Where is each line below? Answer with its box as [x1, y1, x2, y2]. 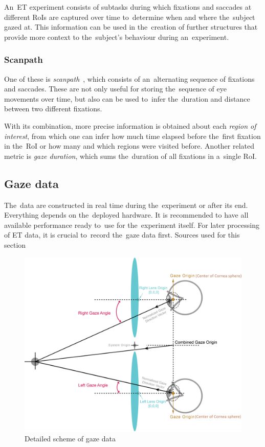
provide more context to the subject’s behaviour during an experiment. [4, 31, 229, 42]
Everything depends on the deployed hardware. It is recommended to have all [4, 209, 249, 220]
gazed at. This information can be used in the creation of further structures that [4, 21, 258, 32]
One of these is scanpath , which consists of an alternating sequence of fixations [4, 73, 255, 84]
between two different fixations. [4, 103, 102, 114]
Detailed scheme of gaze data [25, 433, 116, 444]
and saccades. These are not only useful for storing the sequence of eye [4, 83, 227, 94]
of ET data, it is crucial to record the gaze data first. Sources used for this [4, 229, 240, 240]
